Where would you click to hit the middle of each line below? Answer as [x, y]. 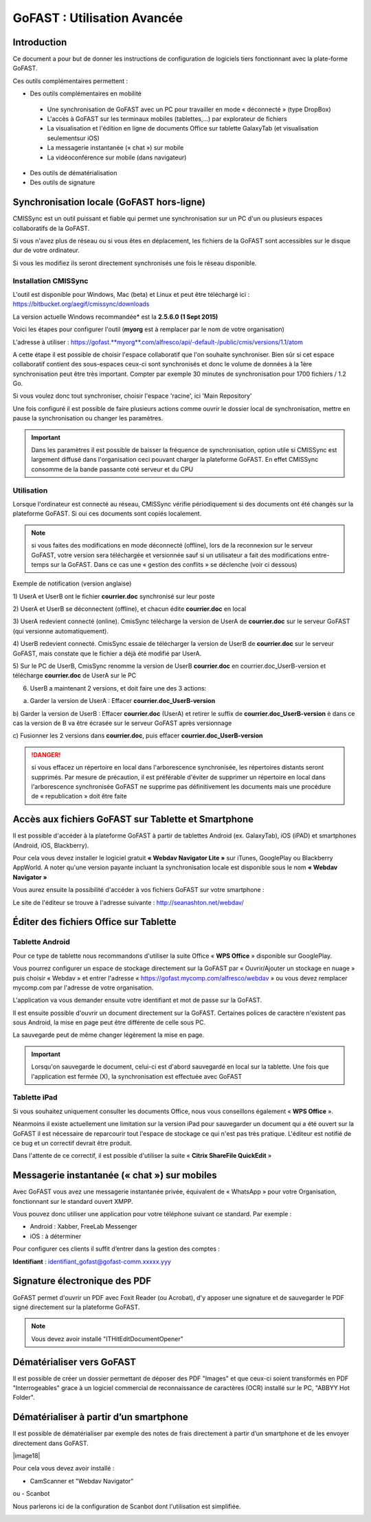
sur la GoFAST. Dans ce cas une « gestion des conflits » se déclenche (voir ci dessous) [174, 564]
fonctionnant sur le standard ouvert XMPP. [73, 1201]
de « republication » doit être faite [79, 796]
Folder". [24, 1398]
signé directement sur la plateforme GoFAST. [76, 1307]
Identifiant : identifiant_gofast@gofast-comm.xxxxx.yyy [92, 1262]
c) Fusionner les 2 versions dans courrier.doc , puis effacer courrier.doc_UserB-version [138, 736]
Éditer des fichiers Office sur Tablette [94, 922]
